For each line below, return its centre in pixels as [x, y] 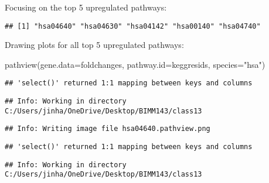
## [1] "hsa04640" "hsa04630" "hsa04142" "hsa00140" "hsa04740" [133, 26]
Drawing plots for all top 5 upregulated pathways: [94, 45]
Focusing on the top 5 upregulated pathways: [86, 7]
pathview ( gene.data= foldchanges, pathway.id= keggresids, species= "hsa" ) [135, 64]
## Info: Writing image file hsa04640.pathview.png [108, 129]
